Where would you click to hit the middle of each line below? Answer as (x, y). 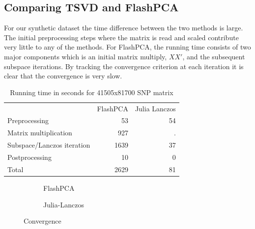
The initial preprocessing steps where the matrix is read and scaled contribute (121, 37)
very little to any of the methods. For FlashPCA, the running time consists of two (127, 47)
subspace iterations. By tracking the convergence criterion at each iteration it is (124, 66)
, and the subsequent (214, 56)
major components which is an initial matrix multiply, (85, 56)
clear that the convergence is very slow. (63, 76)
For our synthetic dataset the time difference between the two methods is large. (124, 28)
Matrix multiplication (40, 133)
